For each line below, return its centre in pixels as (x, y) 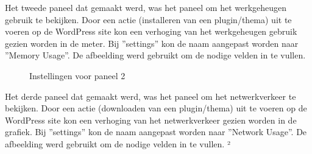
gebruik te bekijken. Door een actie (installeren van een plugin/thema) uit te (148, 19)
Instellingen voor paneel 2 (77, 75)
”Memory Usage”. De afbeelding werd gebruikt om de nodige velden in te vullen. (155, 55)
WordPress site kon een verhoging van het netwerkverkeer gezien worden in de (151, 120)
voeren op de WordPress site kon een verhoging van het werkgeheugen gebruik (151, 31)
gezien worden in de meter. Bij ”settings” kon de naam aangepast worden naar (152, 43)
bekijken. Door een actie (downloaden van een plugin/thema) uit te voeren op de (156, 108)
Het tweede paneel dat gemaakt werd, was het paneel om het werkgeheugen (146, 7)
